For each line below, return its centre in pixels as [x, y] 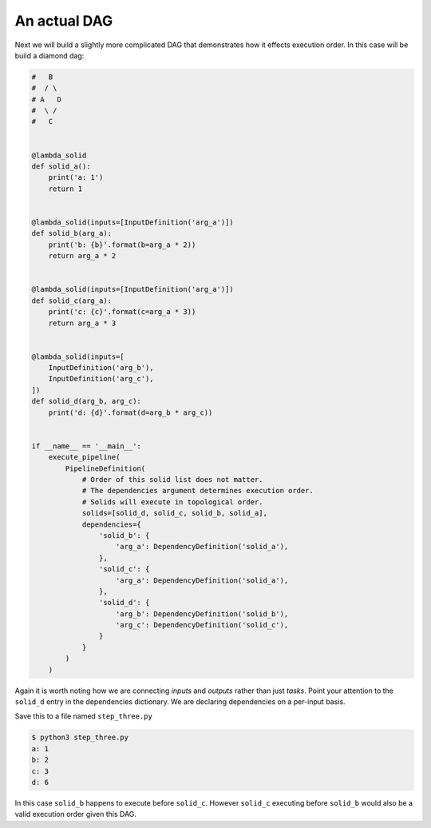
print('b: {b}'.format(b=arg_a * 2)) [122, 245]
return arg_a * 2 [82, 256]
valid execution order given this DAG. [76, 814]
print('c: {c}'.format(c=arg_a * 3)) [122, 312]
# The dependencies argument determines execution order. [198, 491]
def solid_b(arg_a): [71, 233]
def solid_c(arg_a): [71, 301]
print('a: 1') [76, 177]
